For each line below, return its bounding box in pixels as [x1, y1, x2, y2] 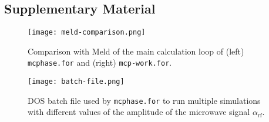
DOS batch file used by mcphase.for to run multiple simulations [28, 94, 261, 106]
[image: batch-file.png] [28, 77, 125, 86]
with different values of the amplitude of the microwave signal [28, 106, 250, 118]
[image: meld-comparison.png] [28, 28, 146, 37]
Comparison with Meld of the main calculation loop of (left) [28, 45, 244, 57]
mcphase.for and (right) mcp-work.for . [28, 56, 172, 69]
